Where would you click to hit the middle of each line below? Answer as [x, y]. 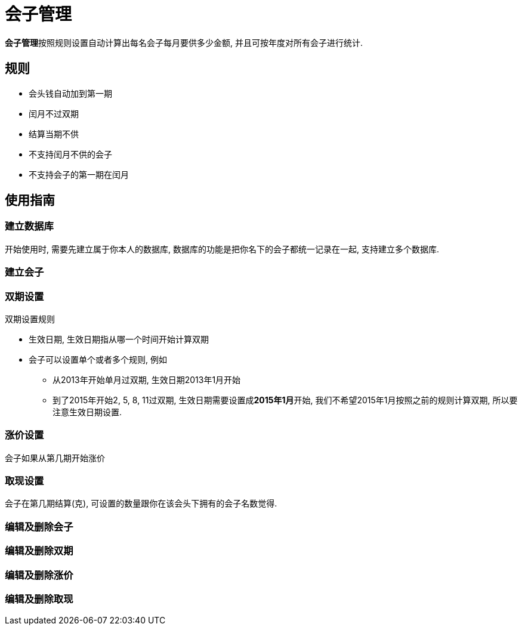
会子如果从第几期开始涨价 [55, 458]
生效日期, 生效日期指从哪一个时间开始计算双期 [119, 339]
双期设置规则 [30, 319]
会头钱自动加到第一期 [70, 93]
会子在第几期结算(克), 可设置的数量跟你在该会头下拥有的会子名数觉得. [141, 504]
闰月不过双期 [54, 113]
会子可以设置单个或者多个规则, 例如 [98, 359]
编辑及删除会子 [39, 526]
